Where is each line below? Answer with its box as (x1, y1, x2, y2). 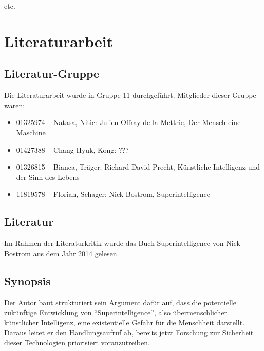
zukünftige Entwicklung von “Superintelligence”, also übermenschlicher (4, 307, 228, 318)
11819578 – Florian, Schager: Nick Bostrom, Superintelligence (16, 189, 210, 199)
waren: (4, 99, 25, 110)
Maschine (16, 127, 46, 137)
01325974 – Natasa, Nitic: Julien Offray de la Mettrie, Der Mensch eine (16, 117, 241, 128)
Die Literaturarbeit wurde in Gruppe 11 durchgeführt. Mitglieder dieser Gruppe (4, 90, 256, 100)
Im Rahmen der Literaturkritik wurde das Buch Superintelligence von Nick (4, 238, 240, 249)
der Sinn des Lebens (16, 171, 80, 182)
